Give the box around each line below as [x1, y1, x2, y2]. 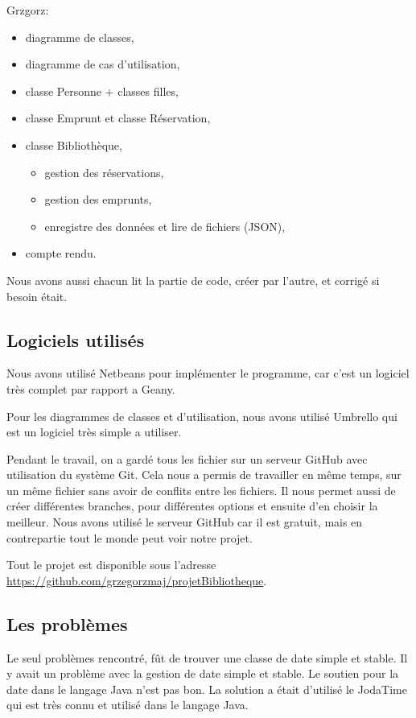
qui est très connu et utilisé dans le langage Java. [6, 696, 249, 713]
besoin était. [6, 287, 68, 304]
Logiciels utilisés [6, 327, 145, 352]
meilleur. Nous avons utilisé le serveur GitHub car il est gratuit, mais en [6, 514, 363, 530]
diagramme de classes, [25, 28, 134, 45]
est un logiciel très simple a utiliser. [6, 423, 182, 440]
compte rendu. [25, 245, 97, 262]
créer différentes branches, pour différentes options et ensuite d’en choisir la [6, 497, 378, 514]
